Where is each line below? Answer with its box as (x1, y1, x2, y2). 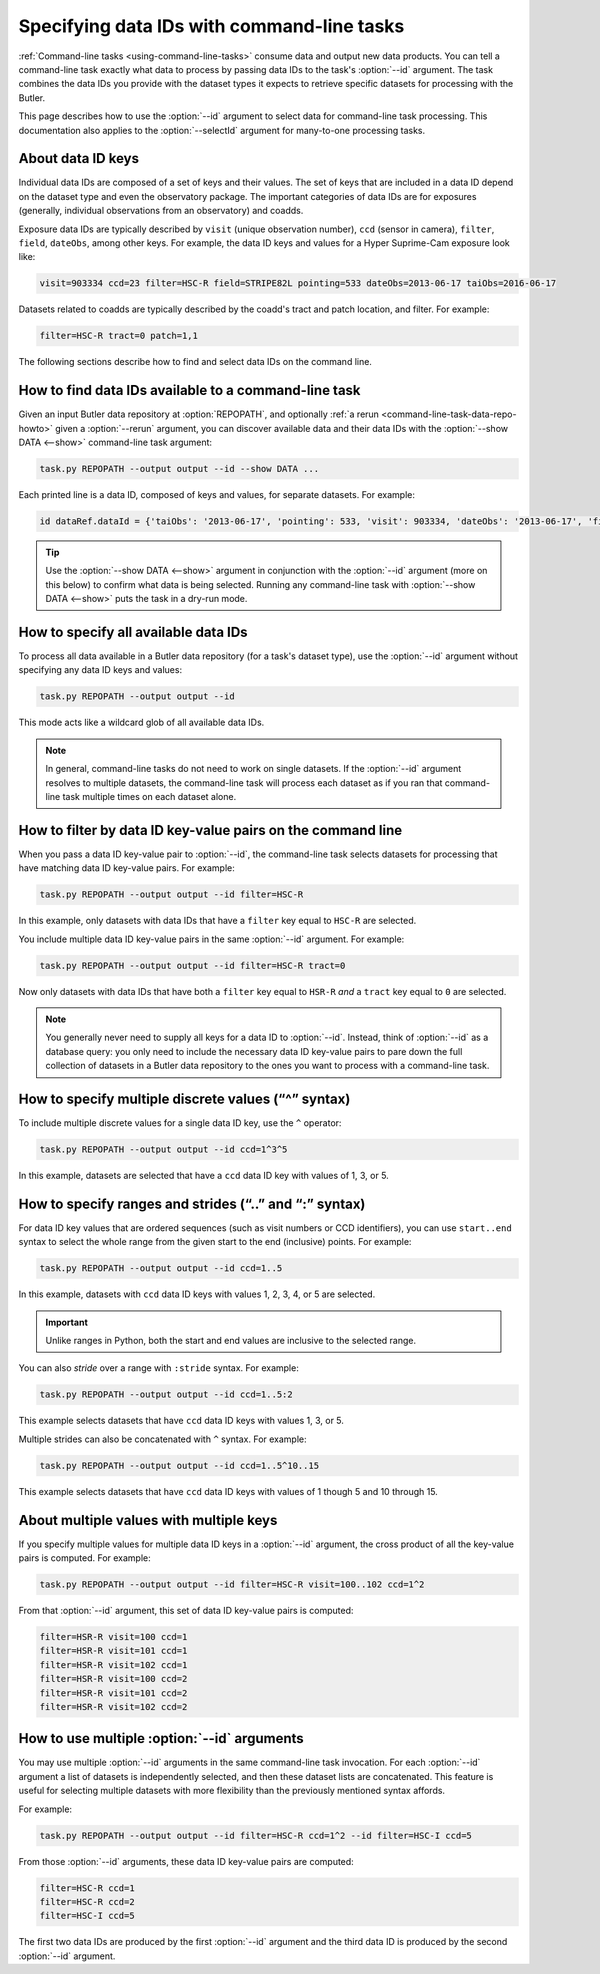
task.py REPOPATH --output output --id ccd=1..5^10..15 (39, 1460, 320, 1471)
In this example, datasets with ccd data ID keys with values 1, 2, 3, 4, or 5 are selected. (18, 1288, 376, 1300)
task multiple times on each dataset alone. (62, 790, 237, 802)
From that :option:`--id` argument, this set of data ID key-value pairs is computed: (18, 1605, 354, 1617)
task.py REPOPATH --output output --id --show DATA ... (39, 463, 320, 474)
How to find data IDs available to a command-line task (18, 382, 361, 399)
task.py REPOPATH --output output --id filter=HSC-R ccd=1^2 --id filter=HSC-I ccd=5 (39, 1830, 472, 1841)
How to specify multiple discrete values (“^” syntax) (18, 1090, 351, 1107)
